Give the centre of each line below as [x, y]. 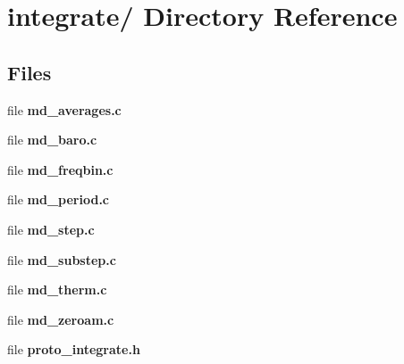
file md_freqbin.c [60, 169]
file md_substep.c [62, 259]
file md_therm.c [57, 290]
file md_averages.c [64, 109]
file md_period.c [59, 199]
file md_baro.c [52, 140]
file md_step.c [51, 229]
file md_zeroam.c [61, 319]
